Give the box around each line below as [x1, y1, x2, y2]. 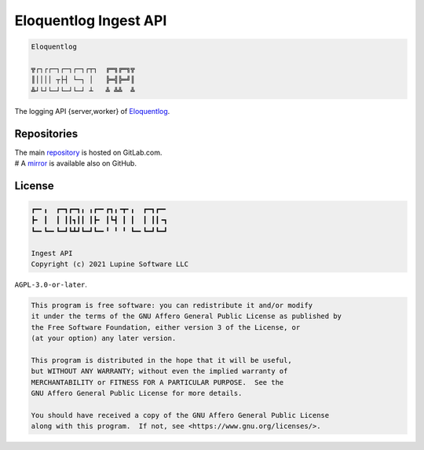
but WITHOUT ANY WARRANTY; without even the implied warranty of [31, 367, 288, 376]
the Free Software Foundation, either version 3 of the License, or [31, 323, 301, 331]
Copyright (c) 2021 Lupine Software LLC [31, 259, 188, 269]
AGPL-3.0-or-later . [14, 280, 88, 289]
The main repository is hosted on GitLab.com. [14, 148, 163, 157]
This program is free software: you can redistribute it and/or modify [31, 301, 313, 309]
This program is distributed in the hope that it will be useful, [31, 356, 292, 364]
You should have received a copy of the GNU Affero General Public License [31, 411, 330, 419]
